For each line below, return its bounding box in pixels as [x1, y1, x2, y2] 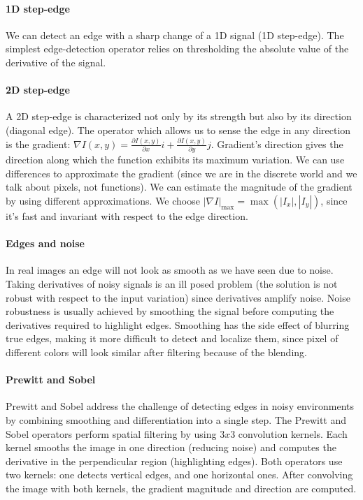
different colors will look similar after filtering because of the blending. [6, 344, 307, 359]
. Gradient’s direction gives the [211, 136, 343, 151]
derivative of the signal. [6, 54, 106, 69]
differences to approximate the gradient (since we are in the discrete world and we [6, 166, 357, 180]
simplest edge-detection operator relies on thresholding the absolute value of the [6, 41, 349, 56]
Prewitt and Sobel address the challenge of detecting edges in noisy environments [6, 399, 355, 413]
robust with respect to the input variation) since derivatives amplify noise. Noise [6, 290, 350, 304]
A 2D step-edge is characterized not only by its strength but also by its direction [6, 109, 352, 124]
